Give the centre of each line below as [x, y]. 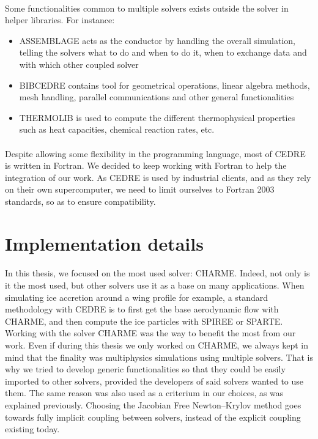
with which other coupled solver [79, 64]
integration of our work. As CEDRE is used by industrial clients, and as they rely [158, 177]
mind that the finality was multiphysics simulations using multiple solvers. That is [159, 357]
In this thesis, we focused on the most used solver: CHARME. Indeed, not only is [157, 273]
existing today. [32, 429]
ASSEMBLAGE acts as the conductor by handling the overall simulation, [157, 40]
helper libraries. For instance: [60, 20]
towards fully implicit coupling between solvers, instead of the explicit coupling [153, 417]
